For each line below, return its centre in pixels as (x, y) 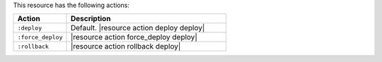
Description (91, 19)
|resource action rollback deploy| (126, 46)
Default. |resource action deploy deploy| (138, 28)
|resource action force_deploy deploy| (134, 37)
